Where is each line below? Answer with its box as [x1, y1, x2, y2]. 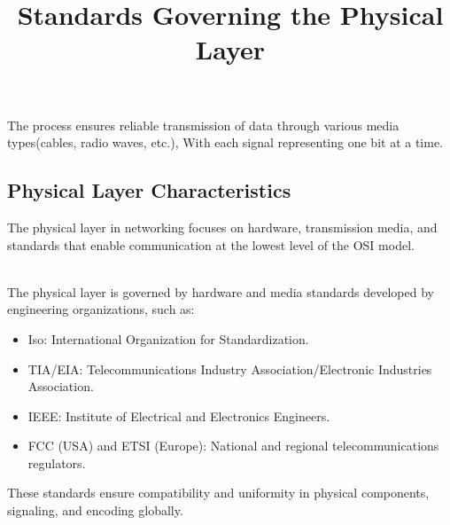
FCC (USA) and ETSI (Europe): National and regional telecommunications [27, 436, 439, 455]
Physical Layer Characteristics [7, 176, 291, 204]
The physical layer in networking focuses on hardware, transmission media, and [7, 217, 438, 236]
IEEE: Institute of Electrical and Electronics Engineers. [27, 406, 330, 425]
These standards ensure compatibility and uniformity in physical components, [7, 483, 430, 502]
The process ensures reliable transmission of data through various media [7, 115, 400, 134]
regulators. [27, 453, 86, 472]
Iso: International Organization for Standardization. [27, 329, 309, 348]
